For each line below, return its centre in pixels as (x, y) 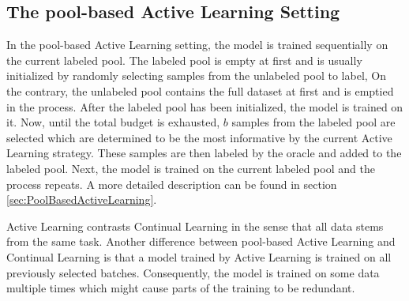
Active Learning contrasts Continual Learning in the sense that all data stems (195, 226)
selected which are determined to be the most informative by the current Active (199, 137)
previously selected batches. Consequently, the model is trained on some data (193, 272)
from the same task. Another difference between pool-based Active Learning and (201, 241)
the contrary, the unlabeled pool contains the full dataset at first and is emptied (200, 90)
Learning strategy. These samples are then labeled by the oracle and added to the (204, 153)
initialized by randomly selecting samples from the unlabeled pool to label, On (197, 75)
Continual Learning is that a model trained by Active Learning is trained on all (199, 256)
